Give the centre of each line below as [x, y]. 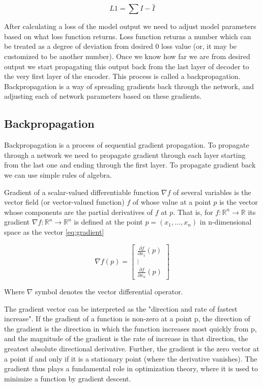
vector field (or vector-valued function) [64, 202]
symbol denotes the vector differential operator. [109, 292]
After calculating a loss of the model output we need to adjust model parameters [130, 26]
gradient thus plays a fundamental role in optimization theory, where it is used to [131, 368]
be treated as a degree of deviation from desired [79, 46]
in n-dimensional [226, 222]
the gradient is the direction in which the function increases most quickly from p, [130, 328]
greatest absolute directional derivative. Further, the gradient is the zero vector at [132, 349]
